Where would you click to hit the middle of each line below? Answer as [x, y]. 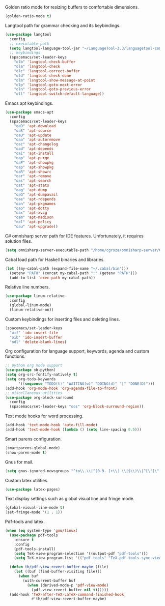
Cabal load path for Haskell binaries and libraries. [55, 260]
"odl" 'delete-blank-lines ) [38, 342]
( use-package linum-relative [35, 296]
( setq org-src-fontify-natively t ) [41, 375]
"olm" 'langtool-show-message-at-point [55, 80]
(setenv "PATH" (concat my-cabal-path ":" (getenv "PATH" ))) [73, 273]
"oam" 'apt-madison [34, 217]
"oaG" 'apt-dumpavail [36, 194]
